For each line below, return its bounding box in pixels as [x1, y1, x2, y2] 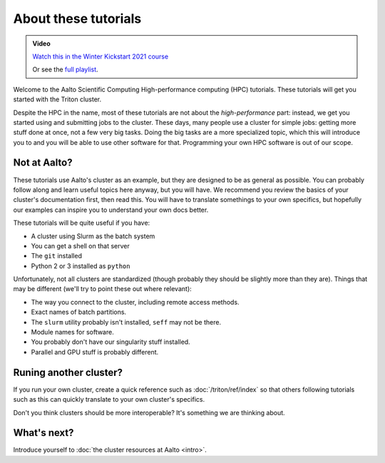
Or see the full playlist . [32, 65, 99, 74]
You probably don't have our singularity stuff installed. [31, 337, 190, 346]
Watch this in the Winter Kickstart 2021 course [32, 52, 169, 61]
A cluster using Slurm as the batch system [31, 232, 155, 240]
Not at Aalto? [13, 157, 73, 169]
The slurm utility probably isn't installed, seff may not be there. [31, 317, 221, 326]
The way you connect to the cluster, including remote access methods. [31, 297, 240, 306]
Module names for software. [31, 328, 114, 337]
